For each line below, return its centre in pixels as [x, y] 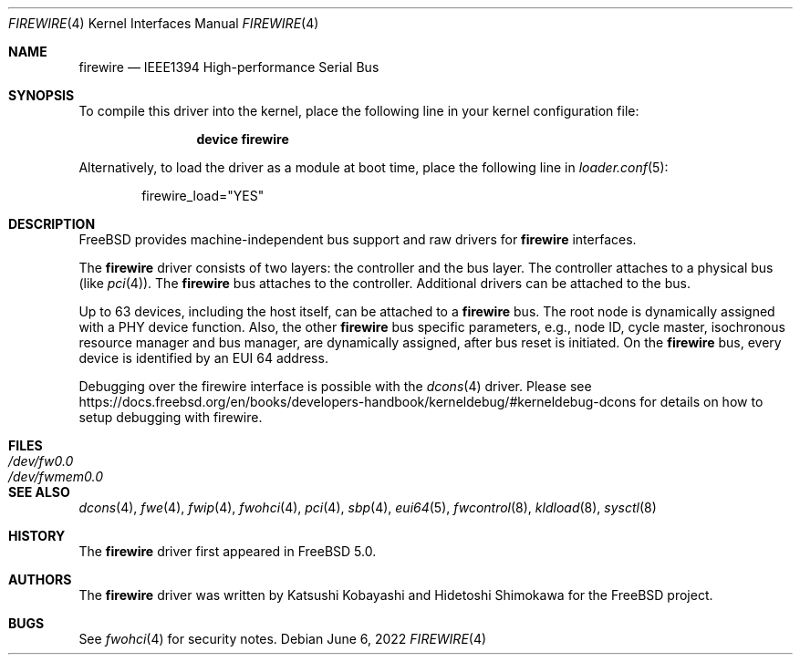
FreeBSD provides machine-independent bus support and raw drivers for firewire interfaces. [358, 239]
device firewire [243, 139]
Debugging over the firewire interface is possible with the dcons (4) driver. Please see [335, 386]
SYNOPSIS [42, 95]
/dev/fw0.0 [41, 461]
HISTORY [37, 536]
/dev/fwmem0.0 [56, 476]
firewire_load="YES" [203, 196]
